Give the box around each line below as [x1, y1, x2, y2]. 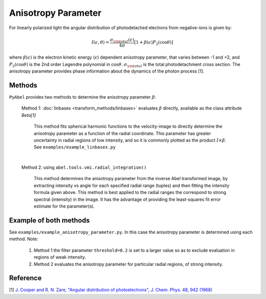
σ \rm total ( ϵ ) [110, 37, 134, 44]
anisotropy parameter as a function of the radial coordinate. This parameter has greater [33, 130, 211, 136]
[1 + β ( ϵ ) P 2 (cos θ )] [133, 39, 173, 46]
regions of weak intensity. [33, 254, 86, 260]
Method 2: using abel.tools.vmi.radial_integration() [21, 164, 147, 170]
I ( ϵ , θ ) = [91, 39, 109, 45]
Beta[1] [21, 112, 36, 118]
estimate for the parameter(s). [33, 203, 95, 209]
